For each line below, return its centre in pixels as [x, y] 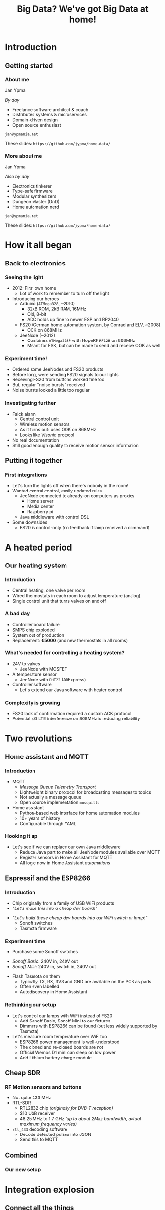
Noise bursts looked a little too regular [51, 390]
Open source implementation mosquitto [60, 802]
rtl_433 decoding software [40, 1129]
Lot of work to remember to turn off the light [64, 293]
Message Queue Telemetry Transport [58, 787]
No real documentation [35, 440]
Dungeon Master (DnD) [36, 202]
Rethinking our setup [31, 1005]
